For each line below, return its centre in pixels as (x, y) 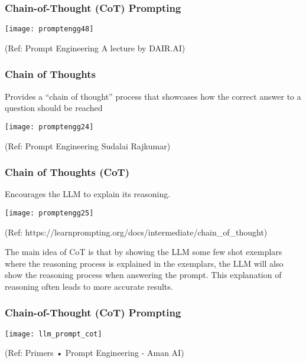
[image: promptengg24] (49, 127)
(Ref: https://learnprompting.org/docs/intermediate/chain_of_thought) (136, 232)
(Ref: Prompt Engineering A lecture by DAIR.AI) (95, 48)
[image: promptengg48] (49, 29)
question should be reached (54, 108)
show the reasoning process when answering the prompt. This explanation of (143, 275)
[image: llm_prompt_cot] (53, 334)
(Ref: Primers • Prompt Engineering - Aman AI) (95, 353)
